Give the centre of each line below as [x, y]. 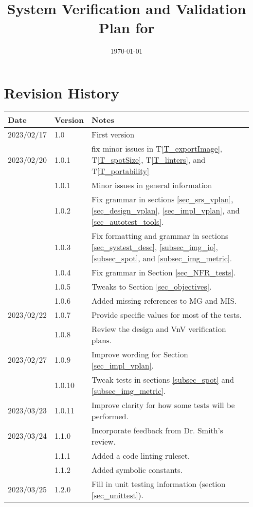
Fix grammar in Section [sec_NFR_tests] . [164, 272]
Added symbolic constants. [137, 469]
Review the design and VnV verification [159, 329]
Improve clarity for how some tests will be [163, 405]
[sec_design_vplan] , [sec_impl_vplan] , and [166, 210]
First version [113, 134]
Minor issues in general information [152, 185]
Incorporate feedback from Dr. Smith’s [157, 430]
